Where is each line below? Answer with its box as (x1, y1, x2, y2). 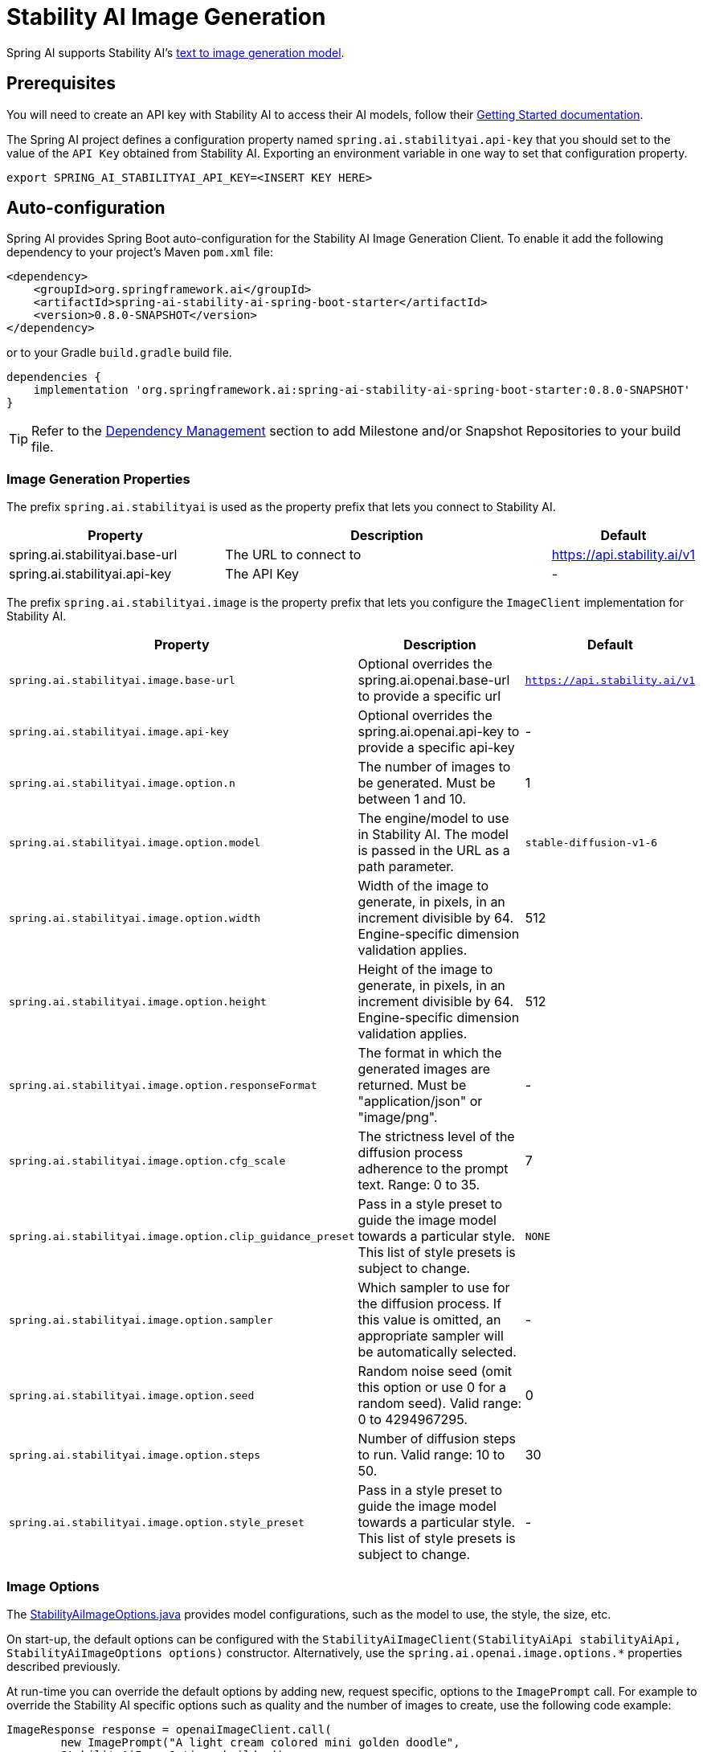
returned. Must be (358, 1077, 467, 1094)
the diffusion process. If (358, 1296, 502, 1312)
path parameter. (358, 858, 454, 875)
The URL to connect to (225, 546, 362, 563)
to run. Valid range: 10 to (358, 1447, 505, 1463)
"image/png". (358, 1109, 438, 1126)
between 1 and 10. (358, 791, 467, 808)
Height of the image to (358, 961, 493, 978)
